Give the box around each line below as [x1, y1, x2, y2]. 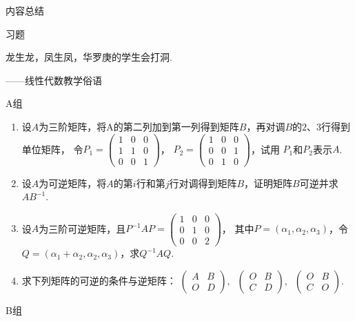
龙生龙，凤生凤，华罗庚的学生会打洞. [6, 50, 172, 64]
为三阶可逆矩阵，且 [39, 221, 126, 235]
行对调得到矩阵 [169, 175, 237, 190]
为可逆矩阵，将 [39, 175, 107, 190]
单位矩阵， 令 [21, 142, 83, 156]
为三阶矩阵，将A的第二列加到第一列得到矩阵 [39, 119, 239, 133]
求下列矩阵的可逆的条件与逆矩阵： [21, 273, 176, 287]
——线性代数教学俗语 [6, 72, 102, 87]
